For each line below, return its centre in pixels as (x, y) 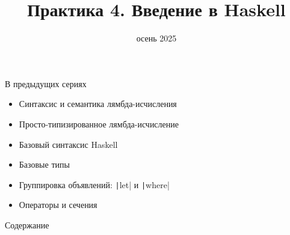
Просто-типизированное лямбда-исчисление (99, 124)
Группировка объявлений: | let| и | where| (94, 184)
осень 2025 (156, 38)
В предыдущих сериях (46, 83)
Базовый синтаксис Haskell (68, 144)
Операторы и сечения (58, 205)
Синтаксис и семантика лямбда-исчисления (98, 104)
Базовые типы (44, 164)
